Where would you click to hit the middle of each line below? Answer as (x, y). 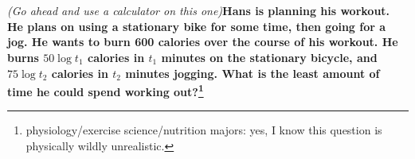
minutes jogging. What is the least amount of (253, 73)
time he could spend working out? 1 (106, 90)
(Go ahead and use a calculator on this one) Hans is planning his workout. (199, 11)
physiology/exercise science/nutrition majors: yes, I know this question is (204, 130)
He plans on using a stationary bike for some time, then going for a (197, 26)
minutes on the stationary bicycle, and (269, 57)
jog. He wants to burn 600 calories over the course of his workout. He (203, 42)
